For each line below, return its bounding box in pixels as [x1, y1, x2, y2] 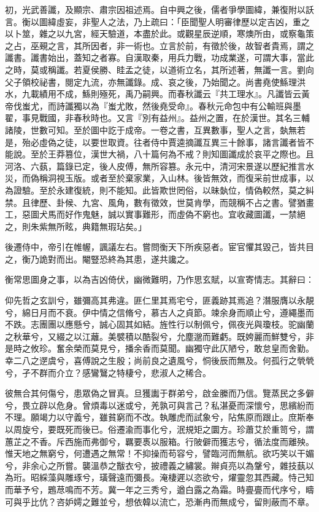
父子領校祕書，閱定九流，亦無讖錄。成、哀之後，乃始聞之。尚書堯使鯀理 [5, 75, 297, 88]
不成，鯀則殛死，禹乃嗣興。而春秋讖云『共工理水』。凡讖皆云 [56, 87, 301, 100]
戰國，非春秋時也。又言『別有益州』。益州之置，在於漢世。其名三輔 [39, 111, 310, 124]
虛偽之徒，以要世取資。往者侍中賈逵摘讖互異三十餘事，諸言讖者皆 [39, 135, 306, 148]
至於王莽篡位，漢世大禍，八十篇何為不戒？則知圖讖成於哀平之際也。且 [30, 148, 314, 160]
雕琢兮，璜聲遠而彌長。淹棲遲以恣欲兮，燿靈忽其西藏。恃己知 [64, 471, 314, 484]
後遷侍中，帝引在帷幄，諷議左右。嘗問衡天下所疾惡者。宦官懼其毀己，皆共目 [5, 240, 314, 253]
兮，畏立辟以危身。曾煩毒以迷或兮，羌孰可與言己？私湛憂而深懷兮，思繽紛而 [5, 398, 314, 411]
